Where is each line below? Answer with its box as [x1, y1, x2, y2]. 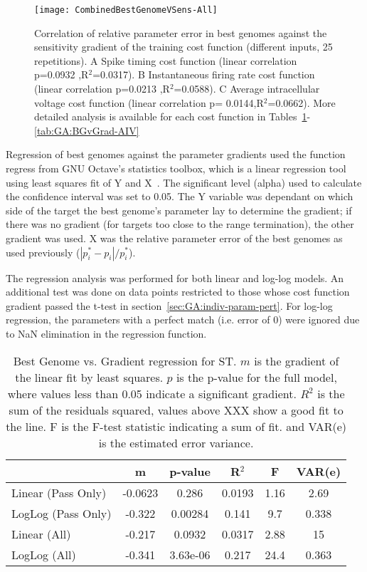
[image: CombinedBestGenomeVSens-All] [34, 5, 218, 15]
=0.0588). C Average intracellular [174, 81, 320, 96]
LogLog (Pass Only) [11, 504, 112, 521]
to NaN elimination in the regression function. [6, 326, 207, 340]
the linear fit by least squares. [15, 368, 164, 385]
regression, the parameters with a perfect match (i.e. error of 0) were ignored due [6, 312, 360, 327]
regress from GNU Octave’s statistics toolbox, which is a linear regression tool [6, 161, 346, 175]
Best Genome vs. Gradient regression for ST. [13, 352, 237, 369]
